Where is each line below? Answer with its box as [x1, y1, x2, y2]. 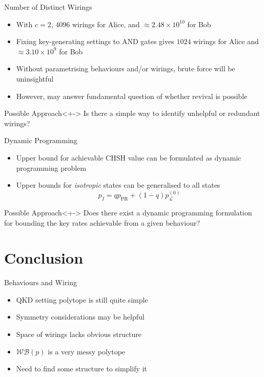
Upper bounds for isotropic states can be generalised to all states [16, 180, 220, 190]
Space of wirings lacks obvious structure [16, 329, 142, 340]
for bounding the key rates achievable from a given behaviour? [4, 217, 200, 228]
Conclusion [4, 247, 84, 268]
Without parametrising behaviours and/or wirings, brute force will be [16, 63, 235, 74]
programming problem [16, 162, 87, 173]
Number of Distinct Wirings [4, 2, 92, 12]
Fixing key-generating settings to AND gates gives [16, 36, 174, 47]
